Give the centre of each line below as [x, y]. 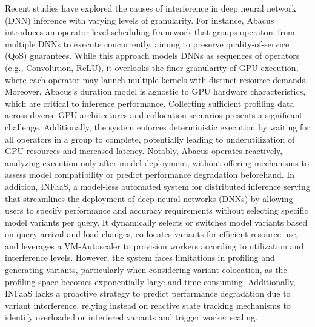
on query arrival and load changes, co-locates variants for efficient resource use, [152, 234]
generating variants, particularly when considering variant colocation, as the [146, 270]
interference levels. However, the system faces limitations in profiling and [140, 258]
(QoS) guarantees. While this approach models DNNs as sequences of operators [152, 56]
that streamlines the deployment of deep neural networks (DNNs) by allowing [149, 198]
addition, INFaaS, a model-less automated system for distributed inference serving [157, 186]
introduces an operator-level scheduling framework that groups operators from [150, 32]
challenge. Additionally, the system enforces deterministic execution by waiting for [157, 126]
